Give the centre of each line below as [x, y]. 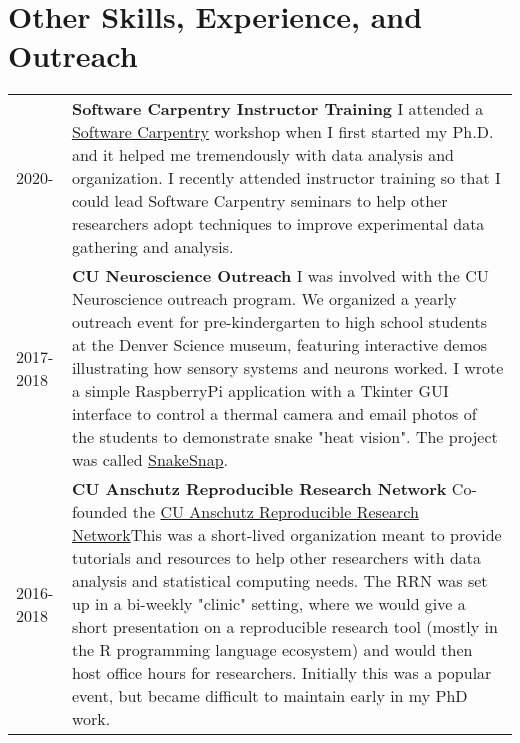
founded [99, 512]
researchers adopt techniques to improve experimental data [278, 224]
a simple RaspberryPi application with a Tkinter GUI [260, 391]
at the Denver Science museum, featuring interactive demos [279, 345]
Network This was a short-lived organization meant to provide [286, 535]
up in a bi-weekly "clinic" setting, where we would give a [268, 604]
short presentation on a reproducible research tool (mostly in [284, 627]
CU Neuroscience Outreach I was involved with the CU [280, 276]
